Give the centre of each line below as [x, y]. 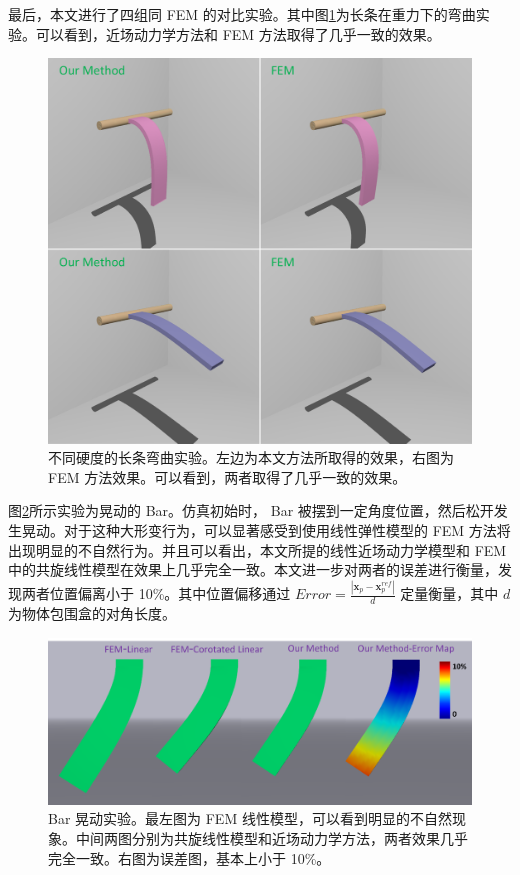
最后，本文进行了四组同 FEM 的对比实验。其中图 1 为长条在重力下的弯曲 [242, 14]
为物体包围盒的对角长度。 [92, 612]
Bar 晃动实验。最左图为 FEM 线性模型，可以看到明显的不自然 [250, 818]
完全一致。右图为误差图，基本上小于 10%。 [189, 857]
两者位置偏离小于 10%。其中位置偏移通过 [156, 593]
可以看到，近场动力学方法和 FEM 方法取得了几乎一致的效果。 [238, 33]
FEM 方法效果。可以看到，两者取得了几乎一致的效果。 [227, 476]
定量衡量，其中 [449, 593]
